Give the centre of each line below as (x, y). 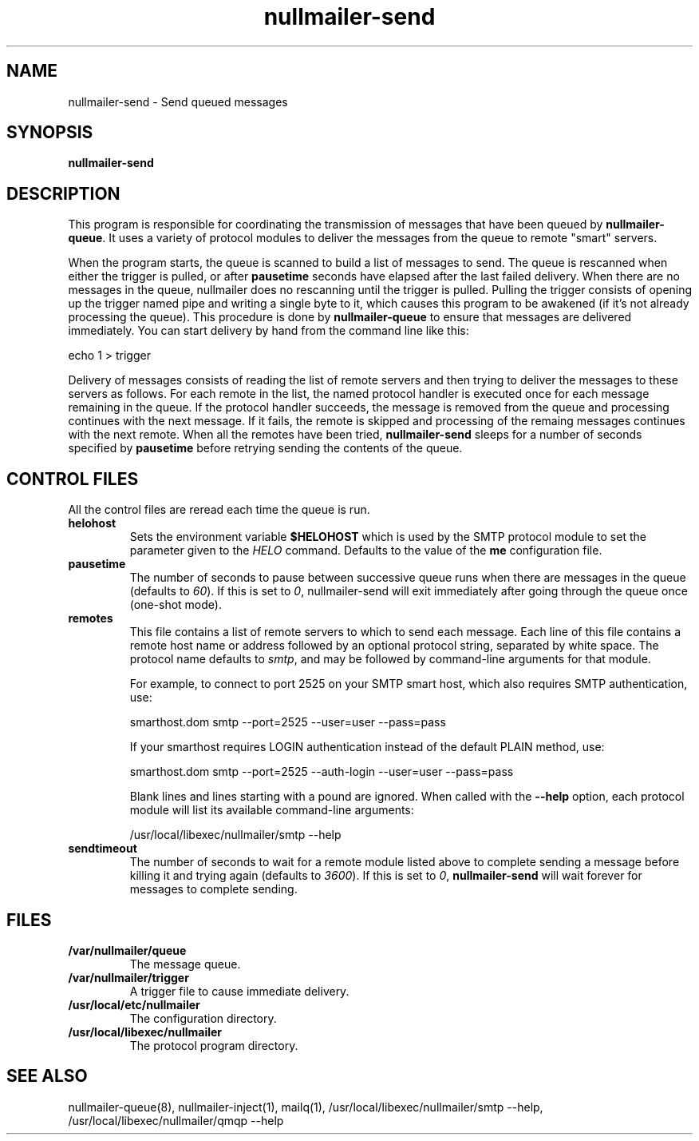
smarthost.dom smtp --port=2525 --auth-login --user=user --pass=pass (322, 772)
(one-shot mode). (176, 605)
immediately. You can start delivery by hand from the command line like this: (269, 331)
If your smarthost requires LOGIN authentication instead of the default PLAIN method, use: (367, 747)
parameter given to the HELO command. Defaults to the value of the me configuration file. (366, 551)
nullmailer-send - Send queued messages (178, 101)
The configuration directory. (203, 1018)
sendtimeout (103, 849)
